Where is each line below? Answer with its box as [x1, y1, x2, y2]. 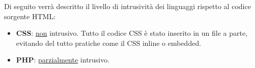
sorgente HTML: [4, 11, 56, 21]
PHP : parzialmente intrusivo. [16, 54, 110, 65]
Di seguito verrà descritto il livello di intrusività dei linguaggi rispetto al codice [4, 1, 251, 11]
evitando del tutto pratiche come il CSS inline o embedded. [16, 37, 202, 48]
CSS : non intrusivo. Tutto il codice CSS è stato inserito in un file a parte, [16, 28, 247, 38]
